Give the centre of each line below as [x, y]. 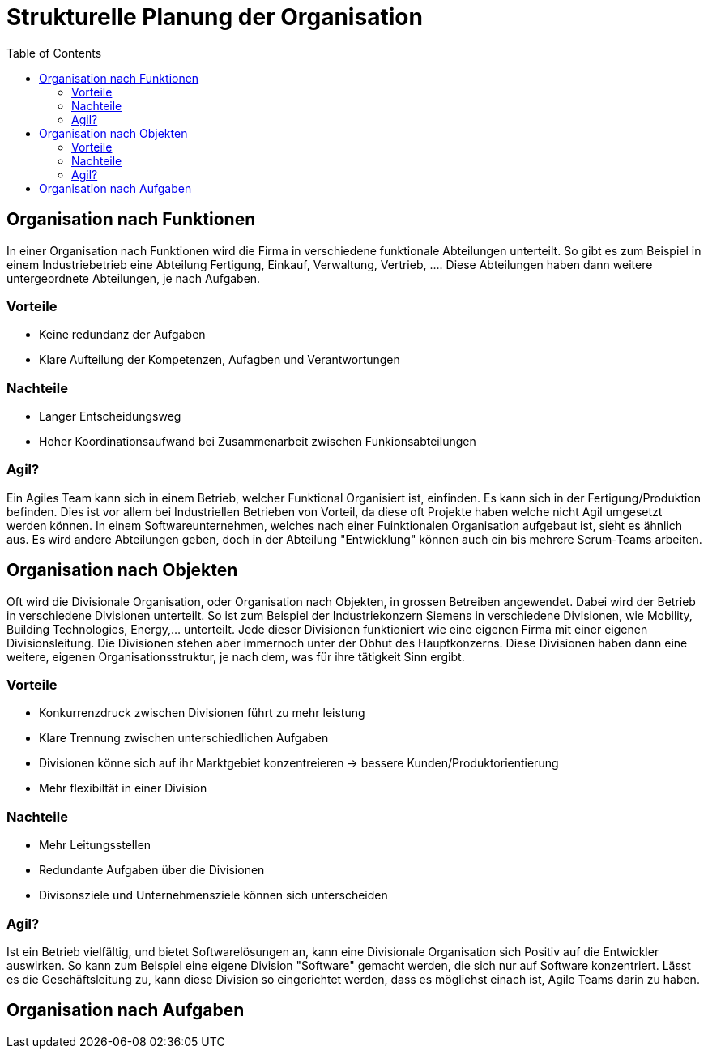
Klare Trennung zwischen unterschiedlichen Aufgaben [184, 738]
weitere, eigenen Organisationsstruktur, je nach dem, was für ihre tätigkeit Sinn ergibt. [236, 656]
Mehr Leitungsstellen [95, 845]
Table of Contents [54, 53]
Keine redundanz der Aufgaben [122, 335]
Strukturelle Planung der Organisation [215, 17]
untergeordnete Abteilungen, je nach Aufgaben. [134, 278]
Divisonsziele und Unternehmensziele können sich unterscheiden [213, 895]
